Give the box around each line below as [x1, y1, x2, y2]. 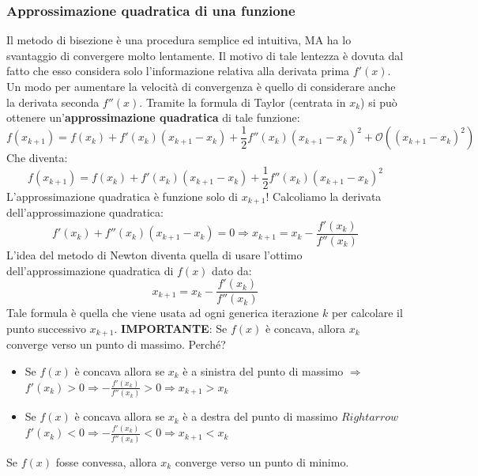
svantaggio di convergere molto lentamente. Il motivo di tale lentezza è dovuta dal [6, 47, 404, 63]
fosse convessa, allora [55, 453, 157, 470]
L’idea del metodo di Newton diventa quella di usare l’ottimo [6, 247, 303, 263]
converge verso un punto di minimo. [175, 453, 349, 470]
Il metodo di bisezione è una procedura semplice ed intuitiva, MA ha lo [6, 32, 352, 48]
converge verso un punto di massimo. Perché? [6, 336, 226, 353]
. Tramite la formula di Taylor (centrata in [139, 93, 346, 110]
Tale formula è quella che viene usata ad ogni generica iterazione [6, 304, 319, 321]
